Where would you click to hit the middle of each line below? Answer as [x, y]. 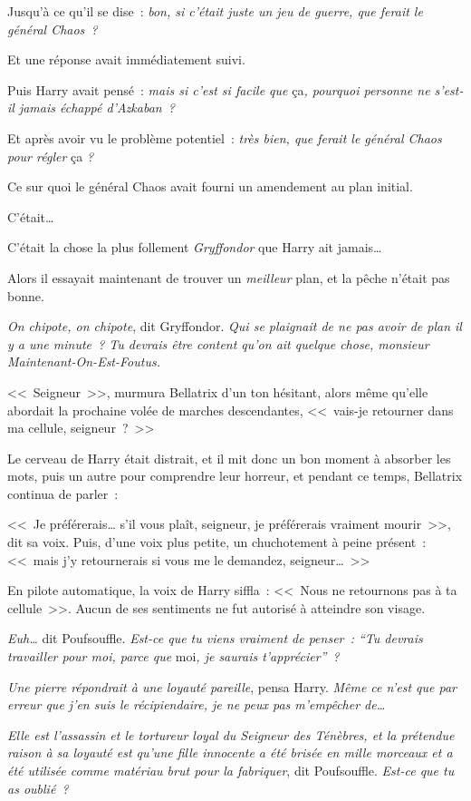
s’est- [449, 89]
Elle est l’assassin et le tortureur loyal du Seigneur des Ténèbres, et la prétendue [231, 734]
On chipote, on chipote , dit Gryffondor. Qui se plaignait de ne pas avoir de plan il [235, 326]
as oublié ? [38, 788]
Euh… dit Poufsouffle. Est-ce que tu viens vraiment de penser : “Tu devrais [215, 638]
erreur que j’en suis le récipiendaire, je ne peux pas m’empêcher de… [197, 704]
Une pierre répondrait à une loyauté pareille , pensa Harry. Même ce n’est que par [232, 686]
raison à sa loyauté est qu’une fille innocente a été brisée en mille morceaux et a [230, 752]
